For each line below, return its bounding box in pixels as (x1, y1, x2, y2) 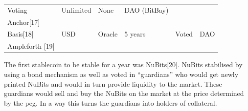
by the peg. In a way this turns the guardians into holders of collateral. (4, 97, 217, 108)
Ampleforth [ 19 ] (7, 41, 55, 51)
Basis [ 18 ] (7, 29, 34, 39)
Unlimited (61, 4, 91, 15)
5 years (124, 29, 146, 39)
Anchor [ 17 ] (7, 17, 40, 27)
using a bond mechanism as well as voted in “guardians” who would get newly (4, 69, 239, 79)
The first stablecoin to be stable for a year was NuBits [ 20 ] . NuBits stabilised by (4, 59, 243, 70)
